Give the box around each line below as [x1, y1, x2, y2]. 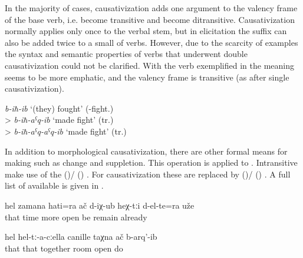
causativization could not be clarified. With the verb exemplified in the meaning [5, 59, 294, 71]
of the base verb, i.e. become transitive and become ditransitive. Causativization [5, 13, 295, 25]
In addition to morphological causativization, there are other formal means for [5, 145, 288, 157]
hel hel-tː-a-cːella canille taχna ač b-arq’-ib [5, 230, 157, 243]
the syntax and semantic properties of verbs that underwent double [5, 48, 248, 60]
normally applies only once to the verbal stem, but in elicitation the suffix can [5, 25, 287, 37]
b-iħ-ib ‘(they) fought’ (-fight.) [5, 102, 114, 114]
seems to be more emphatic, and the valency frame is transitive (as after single [5, 71, 289, 83]
